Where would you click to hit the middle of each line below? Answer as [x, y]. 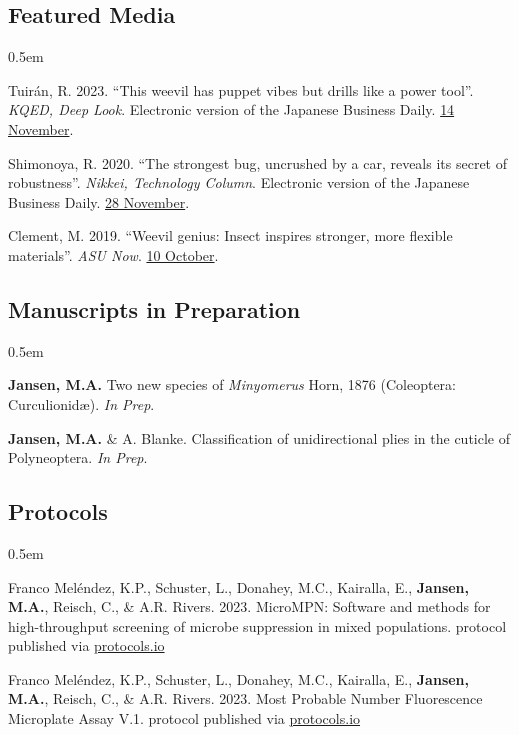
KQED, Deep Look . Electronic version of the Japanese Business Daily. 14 [231, 109]
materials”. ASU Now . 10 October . [113, 254]
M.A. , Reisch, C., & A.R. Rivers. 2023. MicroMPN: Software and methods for [249, 606]
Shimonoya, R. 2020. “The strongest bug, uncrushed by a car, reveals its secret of [257, 162]
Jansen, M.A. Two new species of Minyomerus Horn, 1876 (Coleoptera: [232, 384]
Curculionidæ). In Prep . [81, 403]
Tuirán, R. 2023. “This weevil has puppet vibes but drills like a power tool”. [241, 89]
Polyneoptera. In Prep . [78, 457]
